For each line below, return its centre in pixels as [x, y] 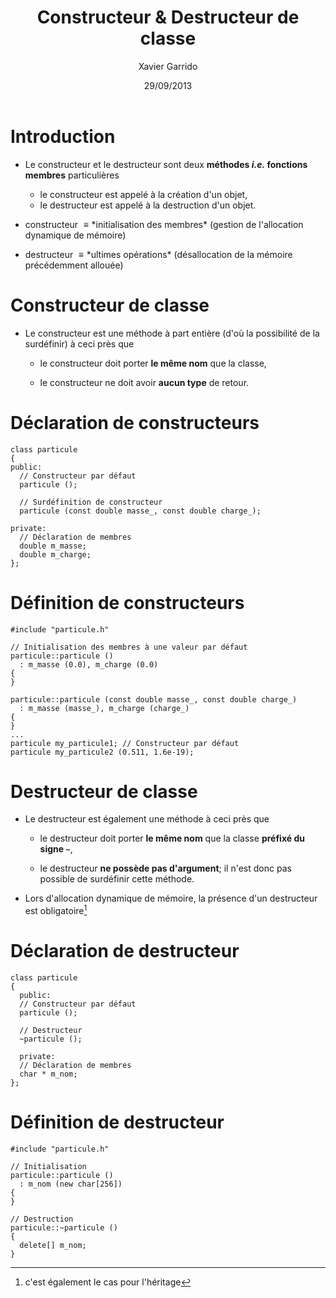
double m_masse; [53, 546]
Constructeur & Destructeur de [168, 17]
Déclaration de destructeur [125, 951]
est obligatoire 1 [56, 910]
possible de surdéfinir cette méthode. [117, 879]
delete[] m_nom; [53, 1245]
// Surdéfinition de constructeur [91, 502]
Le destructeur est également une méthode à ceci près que [147, 819]
